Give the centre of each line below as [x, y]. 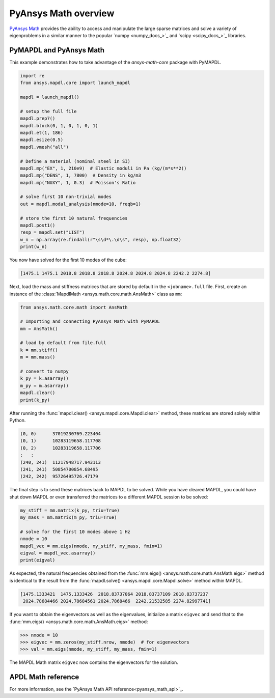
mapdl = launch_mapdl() [50, 97]
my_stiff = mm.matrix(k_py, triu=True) [70, 510]
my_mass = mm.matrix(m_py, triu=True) [68, 518]
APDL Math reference [44, 677]
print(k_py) [35, 400]
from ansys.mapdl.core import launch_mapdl [75, 83]
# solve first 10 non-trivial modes [66, 197]
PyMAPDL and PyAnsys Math [57, 50]
